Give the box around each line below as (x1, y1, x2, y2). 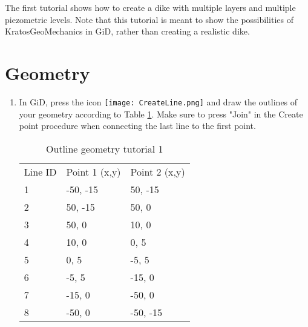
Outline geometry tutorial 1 (45, 141, 163, 156)
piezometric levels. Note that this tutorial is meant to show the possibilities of (5, 13, 293, 25)
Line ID (24, 164, 57, 179)
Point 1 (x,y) (66, 164, 121, 179)
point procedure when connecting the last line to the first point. (19, 119, 256, 132)
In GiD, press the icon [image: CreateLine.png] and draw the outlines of (19, 95, 298, 108)
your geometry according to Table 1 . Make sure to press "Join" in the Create (19, 107, 303, 120)
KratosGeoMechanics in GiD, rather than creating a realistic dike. (5, 25, 250, 38)
